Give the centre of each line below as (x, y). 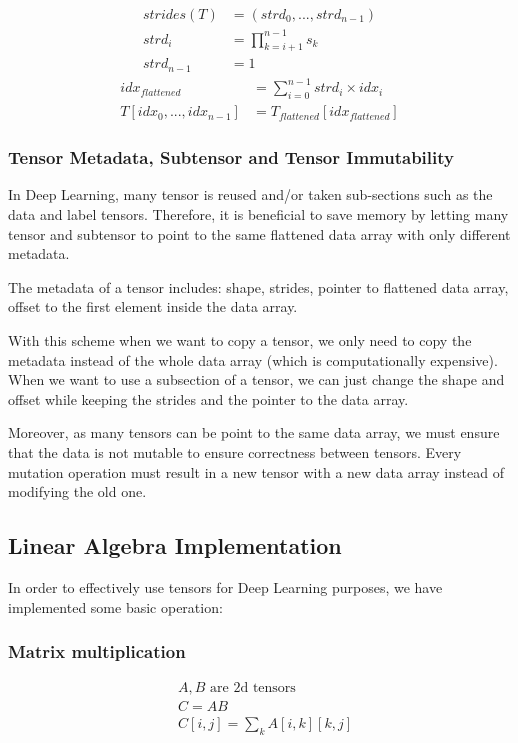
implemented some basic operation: (115, 606)
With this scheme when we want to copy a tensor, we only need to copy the (240, 339)
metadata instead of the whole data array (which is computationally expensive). (253, 359)
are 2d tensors (253, 688)
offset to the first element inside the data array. (153, 306)
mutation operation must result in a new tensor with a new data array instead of (256, 471)
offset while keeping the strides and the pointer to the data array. (208, 398)
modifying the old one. (77, 491)
